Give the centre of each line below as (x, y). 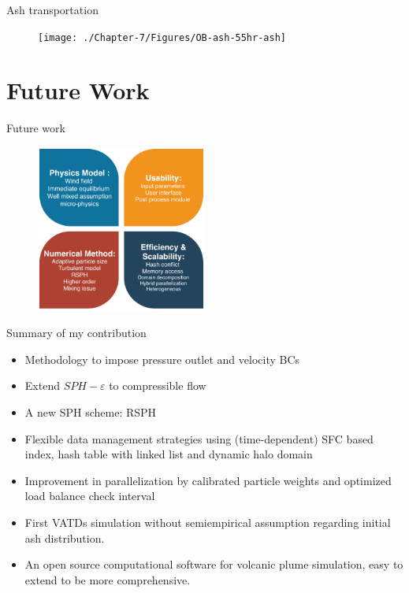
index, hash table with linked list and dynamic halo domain (169, 454)
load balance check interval (90, 496)
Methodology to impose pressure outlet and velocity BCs (162, 359)
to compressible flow (158, 385)
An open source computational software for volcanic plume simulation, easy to (214, 564)
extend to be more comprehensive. (108, 579)
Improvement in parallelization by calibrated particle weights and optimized (208, 480)
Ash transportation (52, 9)
